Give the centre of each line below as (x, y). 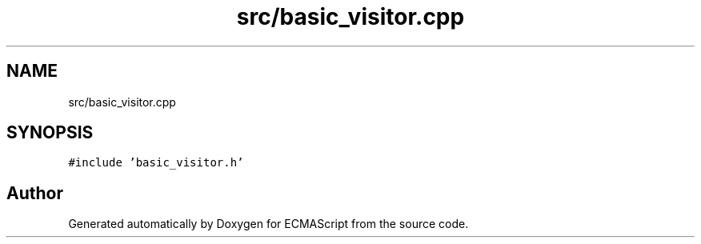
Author (35, 193)
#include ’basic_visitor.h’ (156, 163)
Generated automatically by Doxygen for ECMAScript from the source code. (268, 224)
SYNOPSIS (50, 133)
